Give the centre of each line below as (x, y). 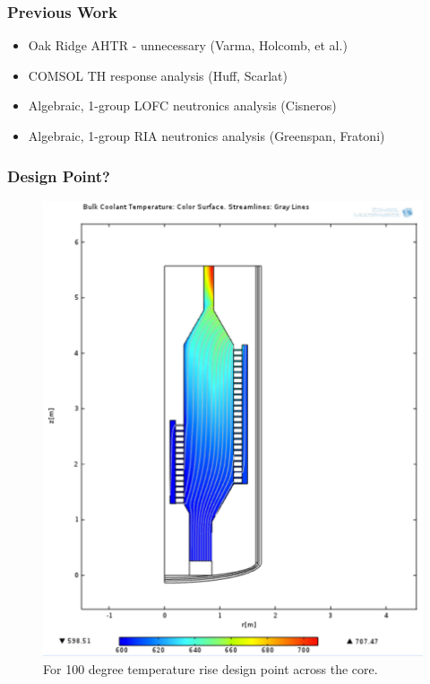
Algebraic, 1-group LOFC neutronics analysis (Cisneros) (182, 105)
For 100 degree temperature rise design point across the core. (211, 668)
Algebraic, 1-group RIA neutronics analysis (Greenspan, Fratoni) (206, 136)
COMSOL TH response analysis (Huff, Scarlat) (158, 75)
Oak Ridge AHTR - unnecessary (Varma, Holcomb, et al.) (188, 45)
